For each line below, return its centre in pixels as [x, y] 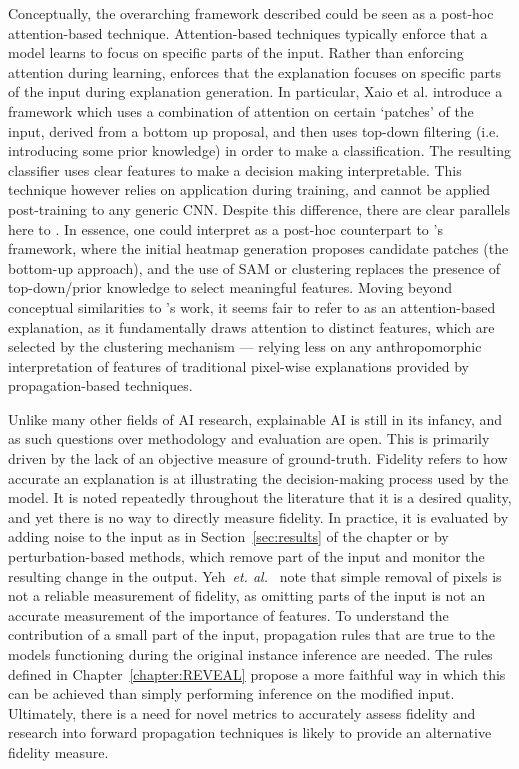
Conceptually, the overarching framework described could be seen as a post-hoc [251, 13]
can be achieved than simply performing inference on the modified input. [231, 693]
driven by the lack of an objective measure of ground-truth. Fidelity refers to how [258, 458]
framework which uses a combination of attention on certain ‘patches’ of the [241, 110]
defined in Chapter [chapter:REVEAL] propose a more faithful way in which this [257, 673]
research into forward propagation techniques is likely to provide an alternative [250, 732]
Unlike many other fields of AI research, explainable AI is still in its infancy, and [255, 418]
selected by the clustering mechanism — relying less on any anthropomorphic [245, 346]
